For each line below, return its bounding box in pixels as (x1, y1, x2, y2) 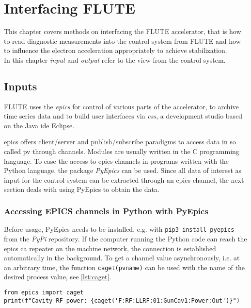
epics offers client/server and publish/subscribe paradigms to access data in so (4, 137, 236, 147)
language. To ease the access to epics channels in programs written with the (4, 155, 229, 166)
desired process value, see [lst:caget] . (4, 272, 111, 282)
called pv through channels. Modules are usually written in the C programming (4, 146, 239, 156)
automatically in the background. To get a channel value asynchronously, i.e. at (4, 253, 240, 263)
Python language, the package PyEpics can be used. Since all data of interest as (4, 165, 242, 175)
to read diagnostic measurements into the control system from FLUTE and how (4, 35, 241, 46)
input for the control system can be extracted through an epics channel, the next (4, 174, 244, 185)
